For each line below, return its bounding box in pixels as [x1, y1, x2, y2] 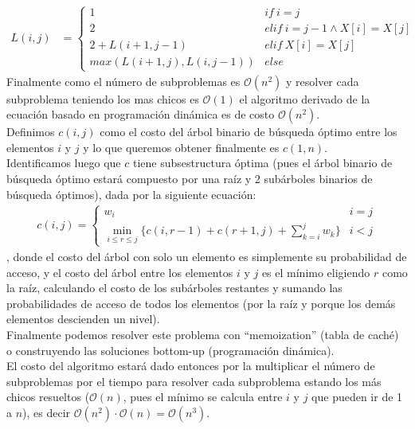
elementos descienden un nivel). [6, 310, 160, 327]
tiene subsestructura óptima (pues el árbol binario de [132, 154, 393, 171]
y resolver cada [285, 72, 359, 89]
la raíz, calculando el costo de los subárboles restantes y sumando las [6, 279, 343, 296]
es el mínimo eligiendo [261, 263, 370, 280]
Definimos [6, 123, 55, 140]
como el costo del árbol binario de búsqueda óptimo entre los [100, 123, 397, 140]
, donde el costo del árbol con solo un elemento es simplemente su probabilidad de [6, 248, 407, 264]
